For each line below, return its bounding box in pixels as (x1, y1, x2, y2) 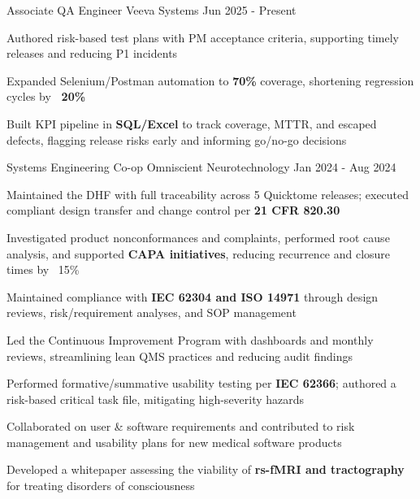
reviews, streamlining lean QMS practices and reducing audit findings (6, 347, 353, 364)
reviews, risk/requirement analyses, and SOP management (6, 304, 297, 321)
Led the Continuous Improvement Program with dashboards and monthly (6, 331, 374, 348)
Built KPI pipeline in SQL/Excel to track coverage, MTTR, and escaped (6, 115, 377, 132)
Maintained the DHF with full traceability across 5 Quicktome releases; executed (6, 185, 409, 202)
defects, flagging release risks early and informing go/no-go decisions (6, 131, 347, 148)
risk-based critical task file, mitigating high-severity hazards (6, 390, 305, 407)
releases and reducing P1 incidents (6, 45, 178, 62)
